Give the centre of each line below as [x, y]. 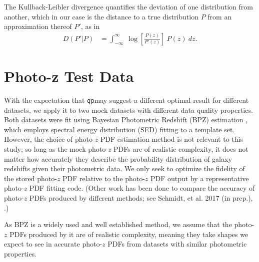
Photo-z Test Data [69, 76]
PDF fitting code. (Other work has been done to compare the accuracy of [142, 188]
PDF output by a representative [200, 178]
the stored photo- [30, 178]
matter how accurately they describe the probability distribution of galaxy [118, 158]
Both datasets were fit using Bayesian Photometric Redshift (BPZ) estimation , [126, 120]
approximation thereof [38, 26]
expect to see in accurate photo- [53, 244]
